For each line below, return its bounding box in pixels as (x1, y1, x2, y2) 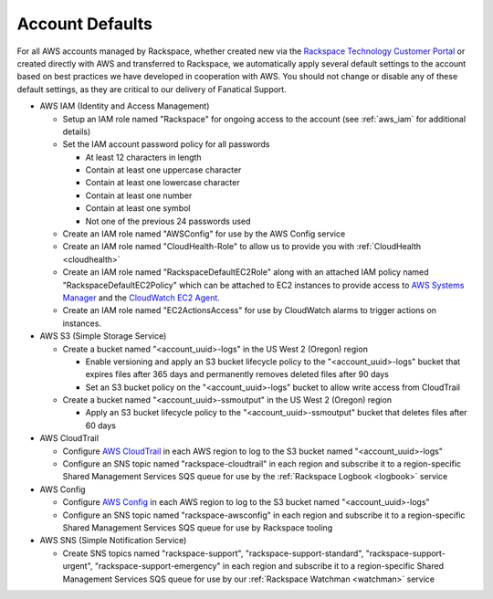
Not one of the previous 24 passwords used (85, 215, 251, 226)
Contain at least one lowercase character (85, 177, 241, 188)
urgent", (62, 561, 93, 572)
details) (62, 126, 91, 137)
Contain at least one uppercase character (85, 164, 242, 175)
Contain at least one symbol (85, 203, 191, 214)
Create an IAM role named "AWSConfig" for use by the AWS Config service (62, 228, 346, 239)
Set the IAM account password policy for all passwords (62, 139, 270, 150)
